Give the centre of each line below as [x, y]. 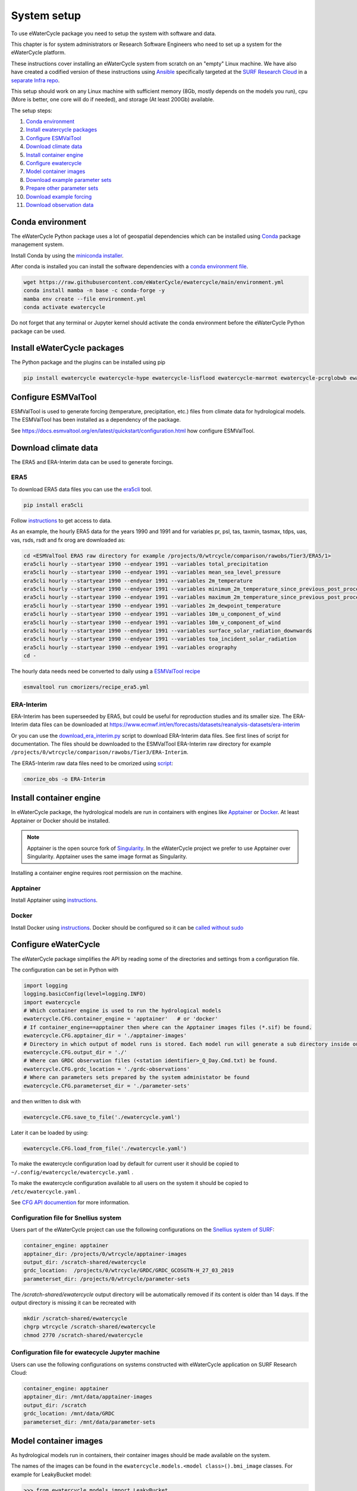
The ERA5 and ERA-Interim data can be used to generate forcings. [92, 462]
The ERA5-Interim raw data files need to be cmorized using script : [92, 763]
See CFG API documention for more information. [71, 1202]
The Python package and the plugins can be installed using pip [88, 362]
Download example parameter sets [69, 180]
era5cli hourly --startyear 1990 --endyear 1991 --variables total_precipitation [146, 564]
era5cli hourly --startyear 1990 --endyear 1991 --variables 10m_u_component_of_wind [152, 614]
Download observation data [60, 205]
